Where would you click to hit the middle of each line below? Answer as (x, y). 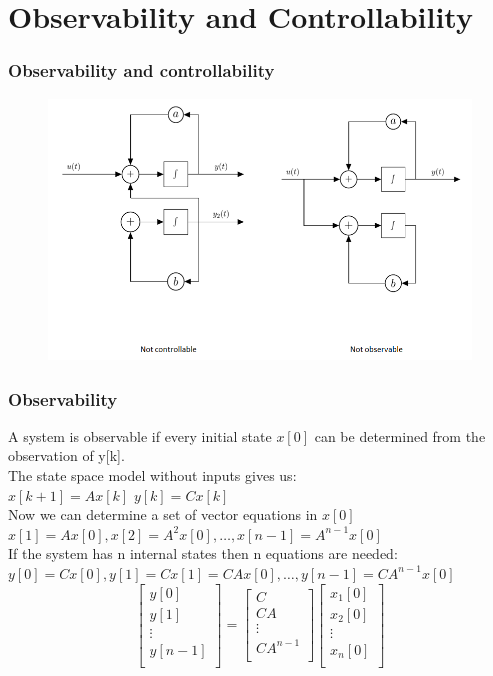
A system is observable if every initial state (140, 435)
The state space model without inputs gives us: (152, 475)
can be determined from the (400, 435)
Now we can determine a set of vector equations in (163, 514)
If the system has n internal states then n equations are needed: (203, 553)
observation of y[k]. (66, 455)
